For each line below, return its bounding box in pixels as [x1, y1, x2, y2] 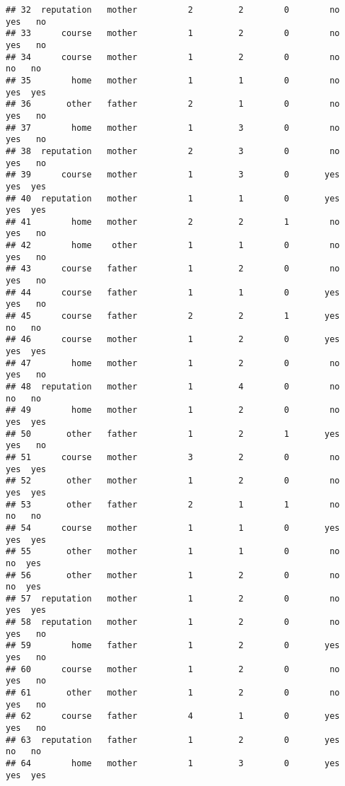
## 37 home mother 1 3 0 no [6, 122, 340, 133]
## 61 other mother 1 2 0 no [6, 688, 340, 698]
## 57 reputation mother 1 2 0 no [6, 593, 340, 604]
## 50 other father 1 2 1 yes [6, 428, 340, 439]
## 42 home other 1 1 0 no [6, 240, 340, 251]
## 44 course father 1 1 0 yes [6, 287, 340, 298]
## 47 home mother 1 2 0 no [6, 358, 340, 368]
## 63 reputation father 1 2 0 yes [6, 734, 340, 745]
